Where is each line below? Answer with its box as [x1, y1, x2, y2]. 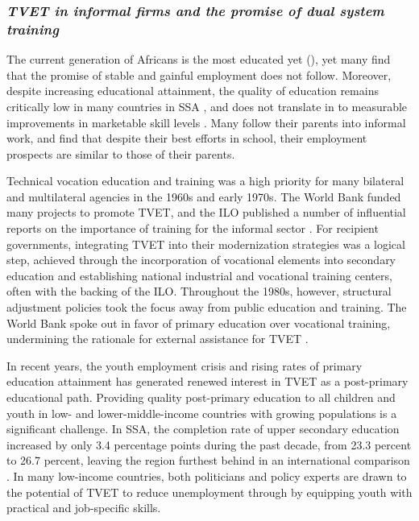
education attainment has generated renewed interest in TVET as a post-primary [6, 373, 409, 390]
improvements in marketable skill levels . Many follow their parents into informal [6, 114, 406, 130]
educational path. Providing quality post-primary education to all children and [6, 389, 396, 406]
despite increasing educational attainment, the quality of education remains [6, 82, 379, 99]
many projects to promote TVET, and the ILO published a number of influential [6, 204, 406, 221]
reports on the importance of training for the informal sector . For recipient [6, 220, 379, 237]
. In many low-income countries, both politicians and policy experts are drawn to [6, 467, 407, 484]
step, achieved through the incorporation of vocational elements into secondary [6, 251, 396, 268]
